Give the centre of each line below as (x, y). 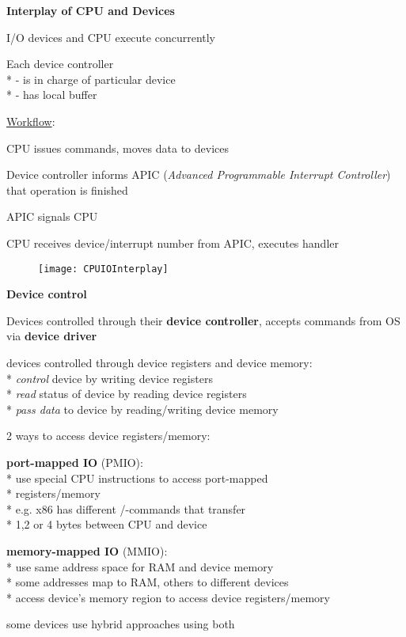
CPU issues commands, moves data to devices (118, 148)
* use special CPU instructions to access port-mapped (137, 478)
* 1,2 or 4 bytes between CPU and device (107, 524)
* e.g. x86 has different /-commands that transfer (126, 508)
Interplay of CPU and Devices (91, 10)
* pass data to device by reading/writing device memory (142, 409)
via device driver (52, 336)
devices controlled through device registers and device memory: (159, 362)
